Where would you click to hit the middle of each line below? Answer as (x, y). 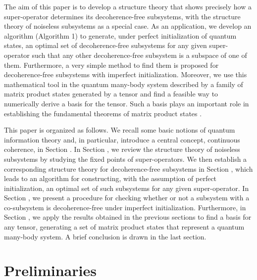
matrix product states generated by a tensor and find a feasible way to (111, 94)
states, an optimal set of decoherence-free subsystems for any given (105, 45)
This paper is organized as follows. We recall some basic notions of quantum (120, 130)
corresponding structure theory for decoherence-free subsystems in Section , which (128, 168)
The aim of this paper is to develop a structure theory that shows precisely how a (128, 6)
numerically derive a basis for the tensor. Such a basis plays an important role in (127, 103)
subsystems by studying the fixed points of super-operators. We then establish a (126, 159)
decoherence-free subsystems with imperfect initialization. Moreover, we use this (126, 74)
